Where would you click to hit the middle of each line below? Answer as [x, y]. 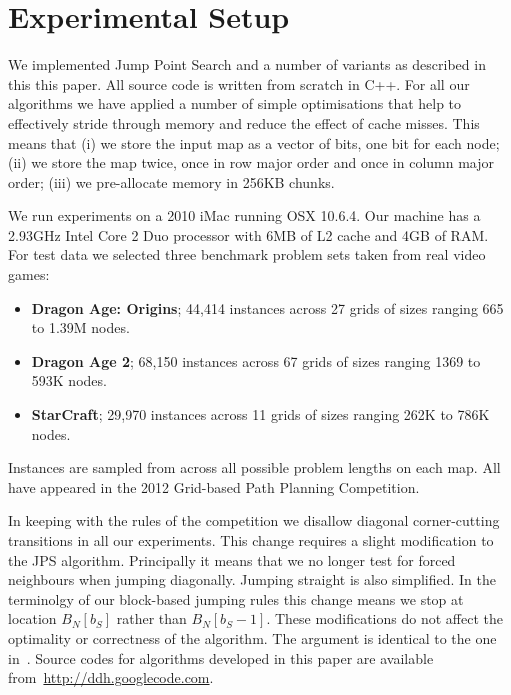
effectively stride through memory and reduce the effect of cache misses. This [244, 122]
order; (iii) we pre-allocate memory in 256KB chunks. [171, 181]
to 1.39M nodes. [80, 327]
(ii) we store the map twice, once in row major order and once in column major [251, 162]
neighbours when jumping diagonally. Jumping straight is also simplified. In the [252, 579]
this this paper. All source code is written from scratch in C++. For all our [239, 83]
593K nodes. [69, 380]
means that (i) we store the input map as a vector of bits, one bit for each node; [254, 142]
